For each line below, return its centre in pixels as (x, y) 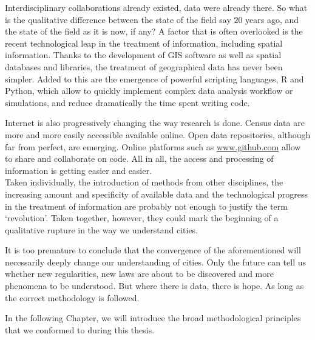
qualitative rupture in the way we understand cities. (102, 229)
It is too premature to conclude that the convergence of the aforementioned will (153, 250)
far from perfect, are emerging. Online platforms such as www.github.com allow (153, 146)
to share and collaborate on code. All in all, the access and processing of (139, 158)
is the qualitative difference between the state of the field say (118, 19)
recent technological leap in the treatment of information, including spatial (144, 43)
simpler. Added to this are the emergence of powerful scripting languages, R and (154, 78)
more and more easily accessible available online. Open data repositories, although (158, 134)
